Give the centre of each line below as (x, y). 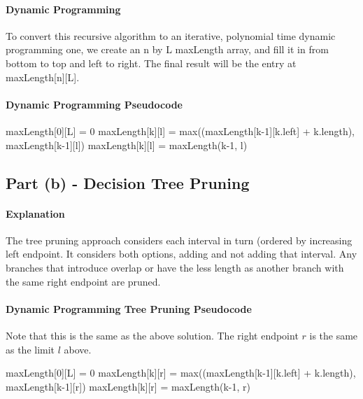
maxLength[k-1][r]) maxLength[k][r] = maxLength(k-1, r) (128, 386)
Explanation (35, 213)
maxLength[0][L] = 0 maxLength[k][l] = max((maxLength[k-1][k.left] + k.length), (180, 131)
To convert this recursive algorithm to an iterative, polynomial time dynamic (171, 35)
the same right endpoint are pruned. (83, 281)
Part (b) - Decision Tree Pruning (128, 182)
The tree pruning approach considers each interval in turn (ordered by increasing (179, 240)
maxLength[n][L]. (43, 77)
